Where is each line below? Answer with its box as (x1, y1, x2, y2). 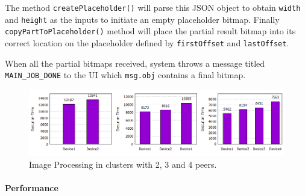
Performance (5, 182, 58, 194)
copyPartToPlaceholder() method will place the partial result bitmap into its (5, 25, 296, 37)
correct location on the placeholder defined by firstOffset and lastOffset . (5, 36, 289, 49)
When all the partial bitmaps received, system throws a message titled (5, 57, 265, 69)
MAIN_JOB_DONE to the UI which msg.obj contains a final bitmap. (5, 69, 246, 81)
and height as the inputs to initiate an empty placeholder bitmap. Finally (5, 13, 280, 25)
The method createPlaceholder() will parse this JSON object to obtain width (5, 1, 301, 13)
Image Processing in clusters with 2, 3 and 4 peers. (29, 158, 217, 170)
